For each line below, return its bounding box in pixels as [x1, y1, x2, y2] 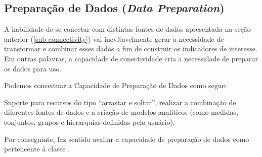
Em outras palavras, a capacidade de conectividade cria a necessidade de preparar [4, 53, 258, 63]
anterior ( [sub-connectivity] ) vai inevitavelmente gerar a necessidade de [4, 33, 224, 44]
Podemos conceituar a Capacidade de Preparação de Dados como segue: [4, 80, 227, 91]
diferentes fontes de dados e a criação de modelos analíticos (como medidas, [4, 107, 238, 117]
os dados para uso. [4, 63, 62, 73]
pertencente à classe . [4, 143, 70, 154]
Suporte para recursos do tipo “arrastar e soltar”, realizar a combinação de [4, 97, 236, 107]
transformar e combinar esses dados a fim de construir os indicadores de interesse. [4, 43, 257, 54]
